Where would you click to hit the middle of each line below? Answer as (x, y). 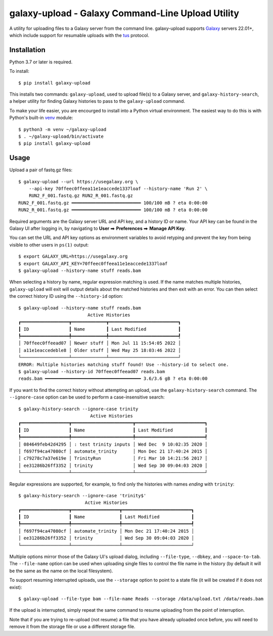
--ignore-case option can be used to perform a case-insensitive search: (87, 397)
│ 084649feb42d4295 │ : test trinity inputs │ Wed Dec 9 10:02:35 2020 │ (113, 444)
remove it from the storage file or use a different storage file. (72, 627)
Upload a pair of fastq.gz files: (41, 170)
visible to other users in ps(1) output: (49, 245)
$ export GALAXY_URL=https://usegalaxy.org (73, 256)
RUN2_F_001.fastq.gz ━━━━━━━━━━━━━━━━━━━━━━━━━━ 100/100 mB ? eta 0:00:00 (113, 203)
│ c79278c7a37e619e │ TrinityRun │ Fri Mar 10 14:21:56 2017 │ (113, 459)
